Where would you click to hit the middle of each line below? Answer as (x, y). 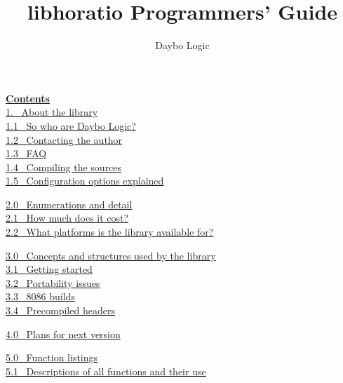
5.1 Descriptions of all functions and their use (106, 371)
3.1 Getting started (49, 269)
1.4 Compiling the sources (64, 167)
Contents (28, 98)
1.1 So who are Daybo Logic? (71, 125)
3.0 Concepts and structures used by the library (111, 255)
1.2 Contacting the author (64, 139)
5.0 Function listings (52, 357)
